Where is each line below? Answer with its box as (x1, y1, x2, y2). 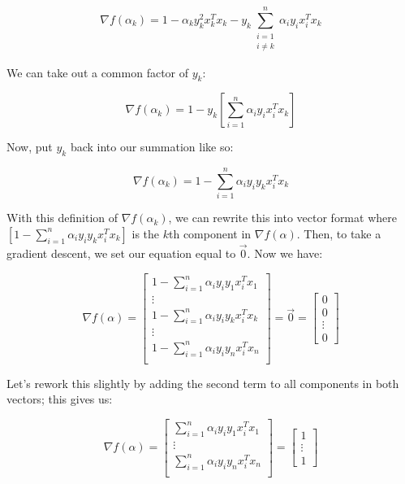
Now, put (6, 138, 53, 155)
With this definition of (6, 209, 118, 226)
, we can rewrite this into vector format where (168, 209, 397, 226)
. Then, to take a (296, 225, 381, 242)
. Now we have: (247, 245, 323, 262)
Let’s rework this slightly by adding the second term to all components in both (6, 374, 399, 391)
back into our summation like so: (70, 138, 234, 155)
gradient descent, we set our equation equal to (6, 245, 236, 262)
